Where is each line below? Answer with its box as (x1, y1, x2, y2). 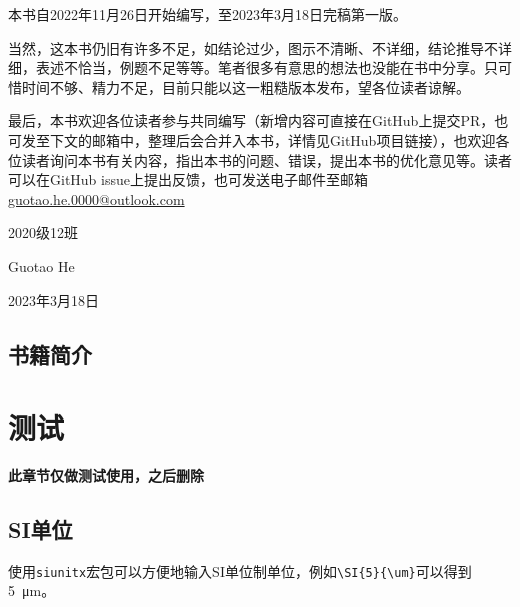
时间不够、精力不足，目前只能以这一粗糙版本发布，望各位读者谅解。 (21, 76, 470, 97)
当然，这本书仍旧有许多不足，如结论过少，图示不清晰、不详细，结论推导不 (8, 37, 498, 58)
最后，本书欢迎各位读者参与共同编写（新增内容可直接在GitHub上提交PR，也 (8, 110, 509, 131)
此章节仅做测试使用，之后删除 (8, 465, 204, 486)
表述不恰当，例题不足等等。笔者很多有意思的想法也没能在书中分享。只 (35, 57, 498, 78)
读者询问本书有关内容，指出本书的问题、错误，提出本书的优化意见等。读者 (21, 149, 512, 170)
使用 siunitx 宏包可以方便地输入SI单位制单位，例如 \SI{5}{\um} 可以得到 (8, 560, 472, 581)
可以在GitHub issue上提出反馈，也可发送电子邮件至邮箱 (8, 169, 368, 190)
